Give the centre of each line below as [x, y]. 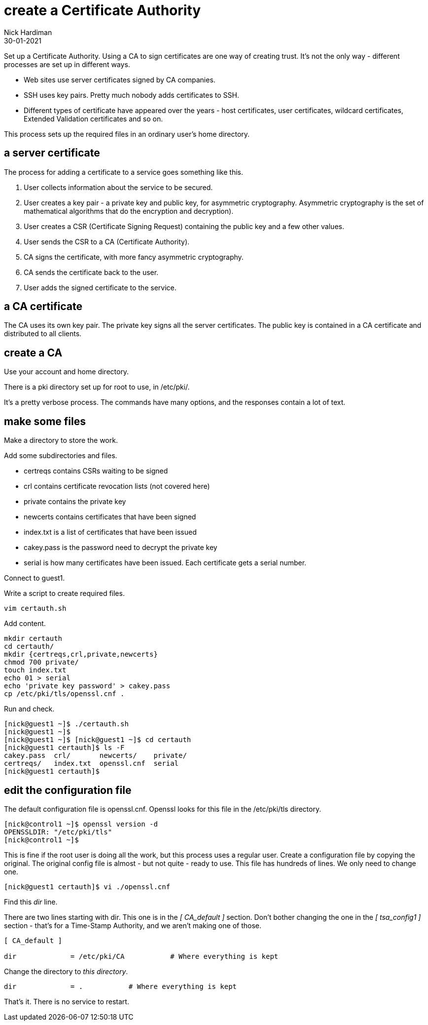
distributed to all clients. [43, 334]
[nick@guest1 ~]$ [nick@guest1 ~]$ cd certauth [98, 740]
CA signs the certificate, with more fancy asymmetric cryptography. [134, 257]
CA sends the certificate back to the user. [91, 272]
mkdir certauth [33, 639]
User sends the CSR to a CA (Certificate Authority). [107, 241]
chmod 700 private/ [41, 662]
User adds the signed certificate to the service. [100, 287]
